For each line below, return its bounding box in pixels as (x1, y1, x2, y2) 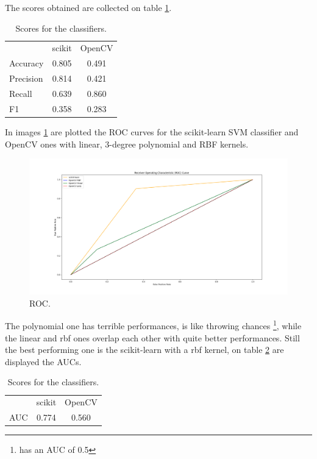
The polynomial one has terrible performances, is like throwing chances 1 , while (5, 318, 302, 332)
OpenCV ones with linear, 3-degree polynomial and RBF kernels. (5, 137, 249, 150)
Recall (9, 87, 32, 99)
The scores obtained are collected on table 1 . (5, 1, 172, 13)
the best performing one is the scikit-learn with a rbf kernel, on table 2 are (5, 343, 284, 356)
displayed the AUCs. (5, 355, 82, 368)
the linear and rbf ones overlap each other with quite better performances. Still (5, 331, 300, 344)
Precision (9, 72, 43, 85)
